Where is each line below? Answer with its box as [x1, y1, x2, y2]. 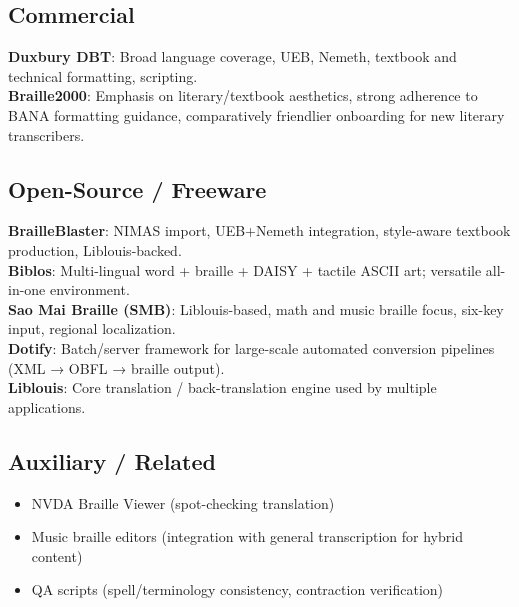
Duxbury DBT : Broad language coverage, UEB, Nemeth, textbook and [8, 46, 457, 67]
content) [31, 545, 83, 566]
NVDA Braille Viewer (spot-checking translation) [31, 492, 335, 513]
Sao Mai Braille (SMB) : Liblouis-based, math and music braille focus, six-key [8, 298, 504, 319]
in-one [8, 279, 46, 300]
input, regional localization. [8, 318, 176, 339]
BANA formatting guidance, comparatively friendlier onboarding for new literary [8, 104, 505, 125]
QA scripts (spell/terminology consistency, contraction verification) [31, 579, 444, 600]
